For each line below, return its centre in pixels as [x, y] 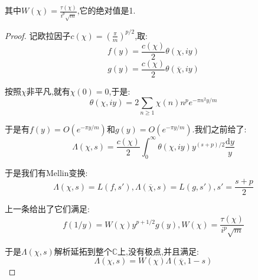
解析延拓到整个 [83, 251]
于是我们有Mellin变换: [46, 172]
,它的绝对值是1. [106, 10]
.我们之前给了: [219, 129]
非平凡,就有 [48, 91]
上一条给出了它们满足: [47, 209]
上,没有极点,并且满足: [158, 251]
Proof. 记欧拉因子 [38, 35]
